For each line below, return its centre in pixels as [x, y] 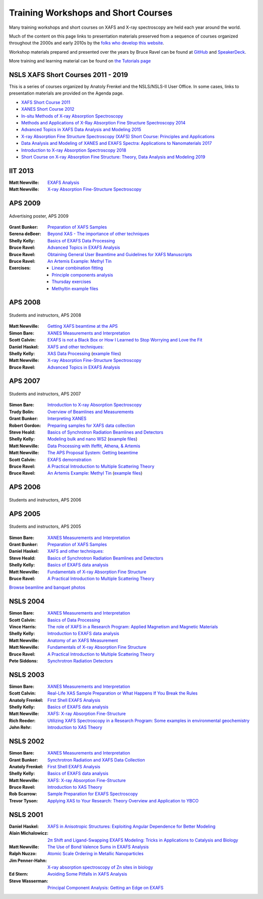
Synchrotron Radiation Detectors [80, 660]
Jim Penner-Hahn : [28, 860]
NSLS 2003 [27, 675]
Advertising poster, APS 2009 [39, 216]
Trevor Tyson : [24, 800]
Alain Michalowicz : [29, 833]
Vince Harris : [23, 627]
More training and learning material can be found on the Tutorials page [80, 61]
